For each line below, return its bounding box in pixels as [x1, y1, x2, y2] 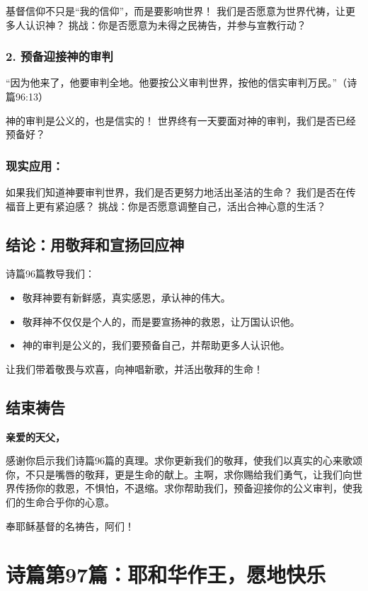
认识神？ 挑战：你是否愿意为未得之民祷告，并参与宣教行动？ [25, 17, 306, 32]
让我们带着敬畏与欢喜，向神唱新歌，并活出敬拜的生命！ [6, 361, 263, 376]
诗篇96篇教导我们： [6, 266, 95, 281]
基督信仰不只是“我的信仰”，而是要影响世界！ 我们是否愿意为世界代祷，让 [6, 4, 345, 18]
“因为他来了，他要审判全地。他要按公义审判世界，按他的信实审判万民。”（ [6, 75, 347, 90]
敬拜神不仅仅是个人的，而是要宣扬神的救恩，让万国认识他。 [22, 314, 300, 328]
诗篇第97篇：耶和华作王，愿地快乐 [6, 560, 326, 589]
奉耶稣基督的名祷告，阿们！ [6, 518, 134, 533]
